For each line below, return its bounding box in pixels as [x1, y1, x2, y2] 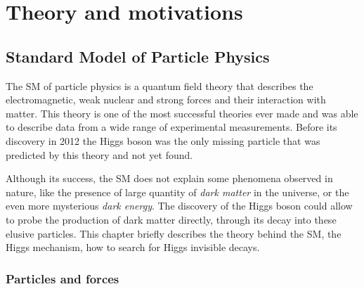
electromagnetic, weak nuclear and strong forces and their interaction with [6, 92, 326, 107]
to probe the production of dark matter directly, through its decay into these [6, 212, 337, 226]
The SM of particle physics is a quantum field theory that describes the [6, 78, 313, 93]
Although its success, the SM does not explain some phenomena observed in [6, 171, 333, 186]
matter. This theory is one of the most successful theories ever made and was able [6, 105, 358, 120]
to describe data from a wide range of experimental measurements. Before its [6, 120, 337, 134]
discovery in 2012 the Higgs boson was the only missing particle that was [6, 133, 320, 148]
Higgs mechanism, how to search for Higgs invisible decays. [6, 240, 260, 255]
